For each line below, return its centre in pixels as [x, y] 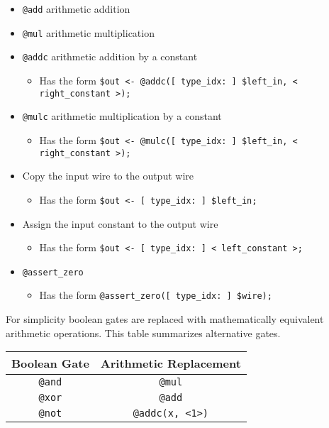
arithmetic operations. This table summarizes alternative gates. [143, 333]
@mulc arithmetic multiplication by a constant [122, 116]
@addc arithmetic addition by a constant [110, 56]
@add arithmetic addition [76, 9]
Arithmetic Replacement [171, 363]
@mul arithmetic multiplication [88, 32]
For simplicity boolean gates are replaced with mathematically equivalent [165, 319]
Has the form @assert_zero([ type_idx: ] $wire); [156, 295]
